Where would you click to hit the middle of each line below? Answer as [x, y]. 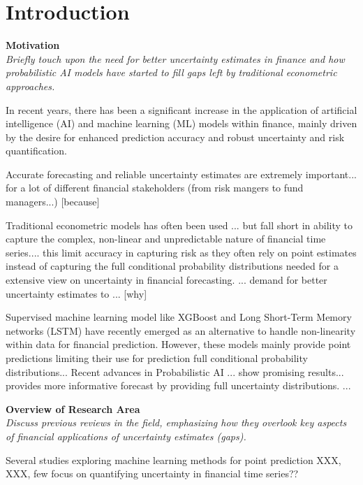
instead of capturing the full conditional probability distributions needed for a [172, 266]
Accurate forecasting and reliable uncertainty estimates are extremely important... [181, 174]
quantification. [36, 151]
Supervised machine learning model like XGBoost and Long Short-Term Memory [179, 317]
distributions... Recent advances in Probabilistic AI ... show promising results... [175, 371]
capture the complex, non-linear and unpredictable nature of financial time [166, 239]
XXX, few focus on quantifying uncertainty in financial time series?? [152, 473]
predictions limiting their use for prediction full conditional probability [157, 358]
